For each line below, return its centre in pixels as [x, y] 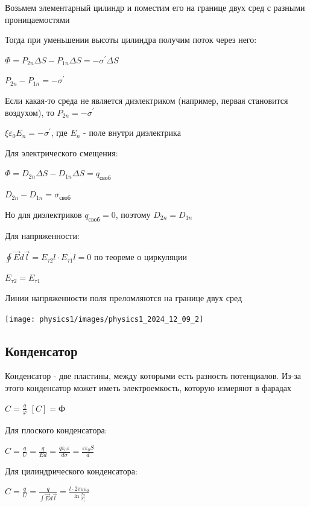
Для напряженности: [42, 235]
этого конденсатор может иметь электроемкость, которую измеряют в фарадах [148, 387]
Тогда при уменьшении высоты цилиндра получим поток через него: [131, 40]
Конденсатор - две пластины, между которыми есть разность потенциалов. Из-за [153, 376]
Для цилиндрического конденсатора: [71, 470]
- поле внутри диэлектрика [132, 132]
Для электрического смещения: [62, 152]
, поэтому [133, 214]
